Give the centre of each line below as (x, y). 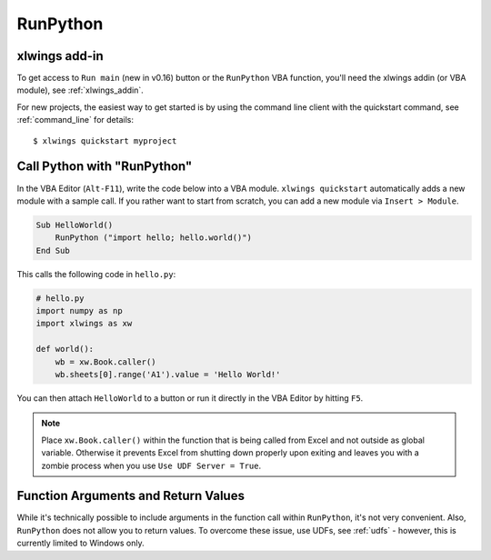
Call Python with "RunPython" (105, 167)
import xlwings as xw (84, 324)
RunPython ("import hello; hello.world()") (153, 238)
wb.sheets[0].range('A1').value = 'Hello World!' (168, 374)
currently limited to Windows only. (80, 543)
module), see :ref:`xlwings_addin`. (80, 90)
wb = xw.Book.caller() (105, 362)
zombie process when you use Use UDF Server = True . (151, 465)
